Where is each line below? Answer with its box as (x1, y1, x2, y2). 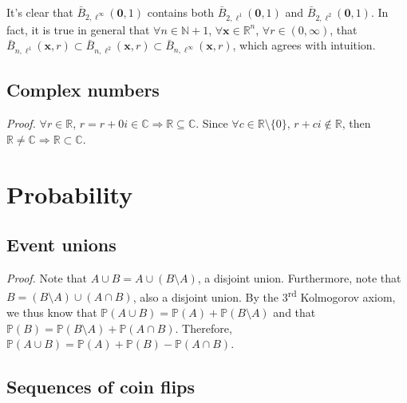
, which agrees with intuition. (232, 37, 376, 53)
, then (342, 115, 371, 132)
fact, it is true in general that (6, 21, 150, 38)
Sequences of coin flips (6, 374, 196, 399)
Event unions (6, 232, 117, 257)
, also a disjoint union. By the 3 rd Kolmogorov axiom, (132, 286, 396, 305)
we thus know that (6, 303, 97, 320)
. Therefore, (175, 319, 232, 336)
